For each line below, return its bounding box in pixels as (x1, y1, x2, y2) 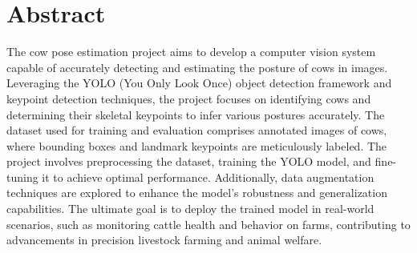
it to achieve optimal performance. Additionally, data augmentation (42, 168, 374, 185)
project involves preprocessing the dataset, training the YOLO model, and (6, 153, 371, 170)
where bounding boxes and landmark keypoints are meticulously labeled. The (6, 137, 387, 154)
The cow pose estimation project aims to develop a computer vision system (6, 43, 376, 60)
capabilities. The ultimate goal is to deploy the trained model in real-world (6, 200, 374, 217)
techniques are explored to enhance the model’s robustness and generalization (6, 184, 387, 201)
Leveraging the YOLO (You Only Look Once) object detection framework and (6, 74, 392, 91)
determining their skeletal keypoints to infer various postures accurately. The (6, 106, 385, 122)
